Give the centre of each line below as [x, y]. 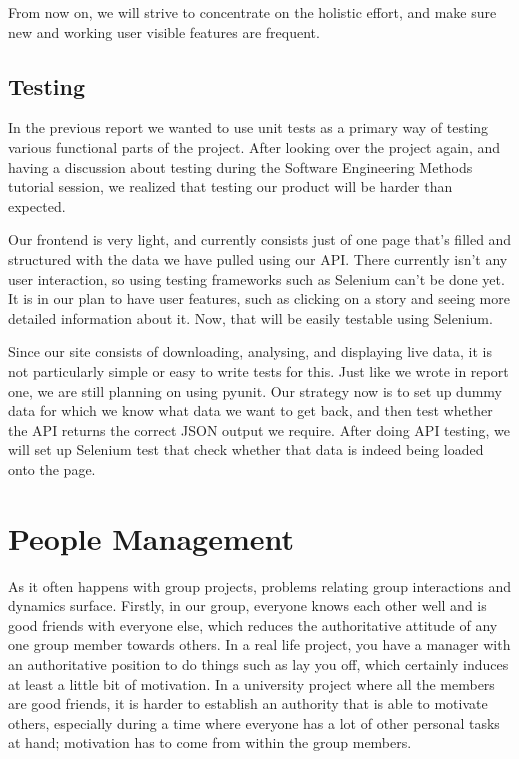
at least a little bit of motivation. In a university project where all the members [251, 683]
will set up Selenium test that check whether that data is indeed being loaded [246, 449]
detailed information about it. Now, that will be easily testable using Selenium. [250, 317]
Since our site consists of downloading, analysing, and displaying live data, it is [250, 351]
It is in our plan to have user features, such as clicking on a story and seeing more [259, 298]
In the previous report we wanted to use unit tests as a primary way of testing [248, 127]
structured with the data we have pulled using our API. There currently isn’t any [258, 258]
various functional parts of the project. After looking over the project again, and [254, 146]
